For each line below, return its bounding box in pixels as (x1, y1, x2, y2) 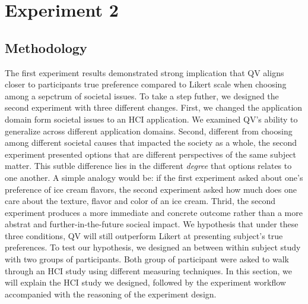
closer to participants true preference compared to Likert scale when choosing (5, 78, 287, 90)
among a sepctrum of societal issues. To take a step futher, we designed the (5, 89, 279, 102)
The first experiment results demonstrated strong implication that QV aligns (5, 66, 284, 79)
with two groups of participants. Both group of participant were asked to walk (5, 253, 289, 265)
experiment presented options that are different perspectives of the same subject (5, 148, 297, 160)
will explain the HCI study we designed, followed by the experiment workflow (5, 276, 286, 289)
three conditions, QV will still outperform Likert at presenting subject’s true (5, 229, 283, 242)
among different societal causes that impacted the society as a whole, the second (5, 136, 297, 149)
